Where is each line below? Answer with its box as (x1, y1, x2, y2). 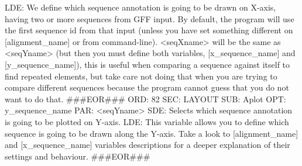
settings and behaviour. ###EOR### (5, 150, 150, 162)
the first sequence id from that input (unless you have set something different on (5, 24, 293, 36)
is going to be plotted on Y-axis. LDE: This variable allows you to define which (5, 115, 289, 127)
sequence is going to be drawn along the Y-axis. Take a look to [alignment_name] (5, 127, 298, 139)
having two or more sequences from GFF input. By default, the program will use (5, 12, 294, 25)
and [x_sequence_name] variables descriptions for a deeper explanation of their (5, 139, 290, 151)
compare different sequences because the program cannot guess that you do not (5, 81, 289, 94)
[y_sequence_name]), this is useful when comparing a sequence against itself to (5, 58, 290, 70)
